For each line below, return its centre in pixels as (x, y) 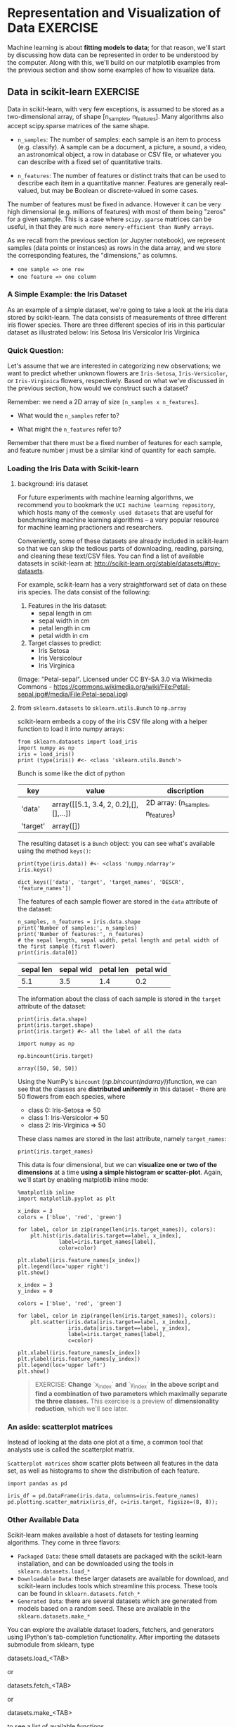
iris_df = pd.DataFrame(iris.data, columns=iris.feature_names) (103, 1496)
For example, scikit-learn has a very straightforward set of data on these (122, 585)
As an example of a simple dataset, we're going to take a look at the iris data (118, 310)
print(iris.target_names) (55, 1152)
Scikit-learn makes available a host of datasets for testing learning (103, 1535)
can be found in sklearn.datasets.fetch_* (79, 1594)
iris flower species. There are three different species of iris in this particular (116, 325)
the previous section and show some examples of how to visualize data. (111, 70)
